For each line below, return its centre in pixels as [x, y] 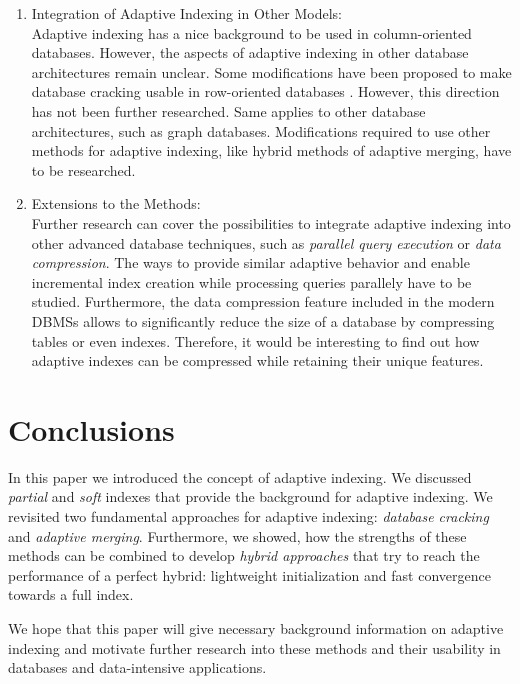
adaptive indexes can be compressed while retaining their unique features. [257, 360]
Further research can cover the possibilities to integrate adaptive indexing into [271, 222]
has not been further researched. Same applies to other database [228, 110]
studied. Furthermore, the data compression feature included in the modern [263, 301]
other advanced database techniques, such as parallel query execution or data [266, 242]
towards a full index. [71, 594]
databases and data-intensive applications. [137, 667]
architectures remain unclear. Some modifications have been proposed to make [271, 71]
